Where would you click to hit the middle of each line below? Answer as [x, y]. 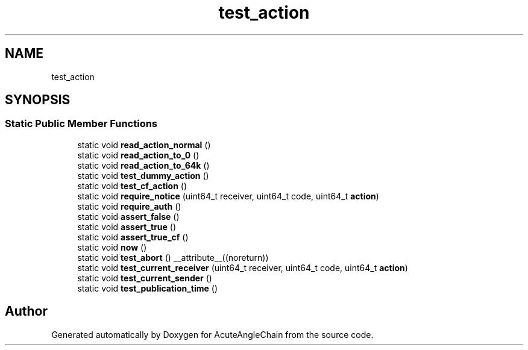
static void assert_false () [128, 216]
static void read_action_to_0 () [138, 155]
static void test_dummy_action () [143, 175]
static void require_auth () [129, 206]
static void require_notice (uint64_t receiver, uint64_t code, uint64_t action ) [228, 196]
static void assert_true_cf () [133, 237]
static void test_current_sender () [145, 278]
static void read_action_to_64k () [143, 165]
